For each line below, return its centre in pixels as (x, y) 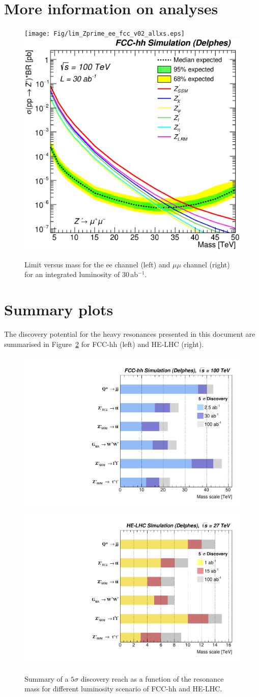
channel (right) (207, 264)
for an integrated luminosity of (72, 274)
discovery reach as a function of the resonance (152, 678)
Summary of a (47, 678)
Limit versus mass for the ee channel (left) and (97, 264)
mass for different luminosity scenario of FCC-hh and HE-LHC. (123, 689)
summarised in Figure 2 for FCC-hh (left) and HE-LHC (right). (104, 344)
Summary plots (59, 309)
